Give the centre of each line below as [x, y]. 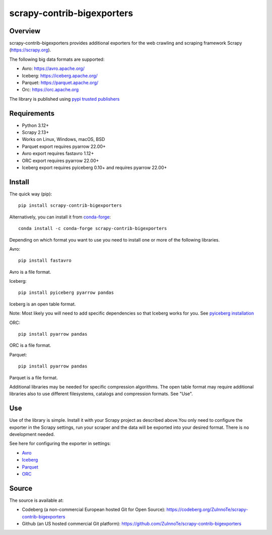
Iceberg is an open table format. [43, 304]
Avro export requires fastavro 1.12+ [58, 154]
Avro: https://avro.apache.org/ [53, 68]
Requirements [32, 113]
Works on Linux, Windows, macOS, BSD [63, 139]
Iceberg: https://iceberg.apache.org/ [60, 75]
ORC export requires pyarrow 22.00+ [60, 161]
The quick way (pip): [31, 194]
